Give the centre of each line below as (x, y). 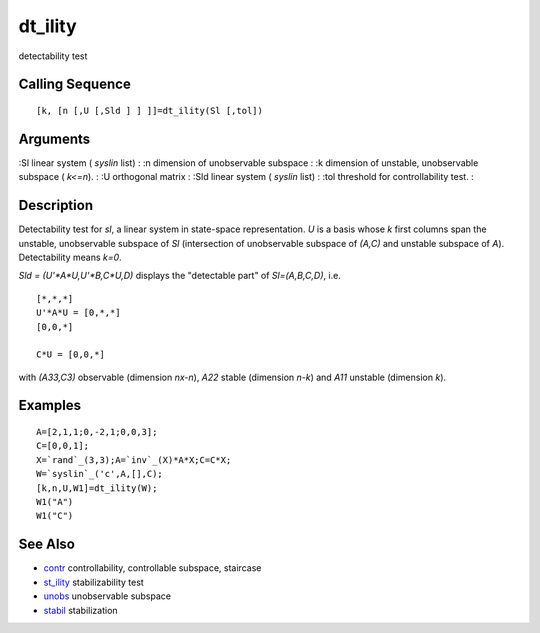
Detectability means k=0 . (70, 257)
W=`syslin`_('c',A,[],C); (100, 474)
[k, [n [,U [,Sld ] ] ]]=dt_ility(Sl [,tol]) (150, 110)
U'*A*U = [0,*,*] (78, 313)
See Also (46, 544)
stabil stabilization (81, 610)
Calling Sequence (75, 84)
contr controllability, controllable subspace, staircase (152, 568)
